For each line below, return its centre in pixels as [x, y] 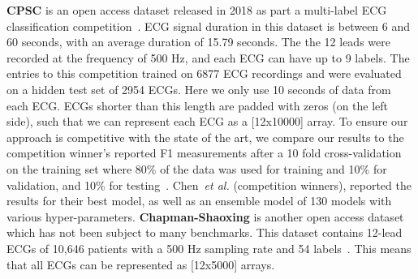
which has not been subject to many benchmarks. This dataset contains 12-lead [205, 232]
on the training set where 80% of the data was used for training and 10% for [197, 168]
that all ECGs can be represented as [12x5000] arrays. [141, 264]
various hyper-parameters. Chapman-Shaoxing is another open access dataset [205, 216]
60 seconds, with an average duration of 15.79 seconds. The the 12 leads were [198, 42]
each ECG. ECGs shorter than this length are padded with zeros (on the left [198, 105]
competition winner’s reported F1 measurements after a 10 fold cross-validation [204, 153]
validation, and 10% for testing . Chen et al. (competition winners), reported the [209, 185]
